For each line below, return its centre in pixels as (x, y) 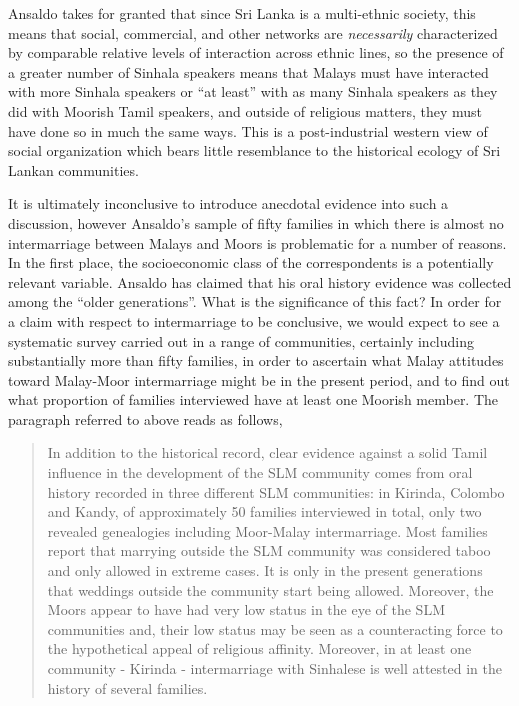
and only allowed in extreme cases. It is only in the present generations (265, 570)
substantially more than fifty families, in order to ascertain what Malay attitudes (256, 360)
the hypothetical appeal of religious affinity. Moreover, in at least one (259, 648)
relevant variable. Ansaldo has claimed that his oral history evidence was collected (260, 281)
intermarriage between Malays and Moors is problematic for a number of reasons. (257, 242)
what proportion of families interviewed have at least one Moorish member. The (253, 399)
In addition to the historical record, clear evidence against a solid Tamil (267, 452)
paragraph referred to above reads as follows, (145, 418)
